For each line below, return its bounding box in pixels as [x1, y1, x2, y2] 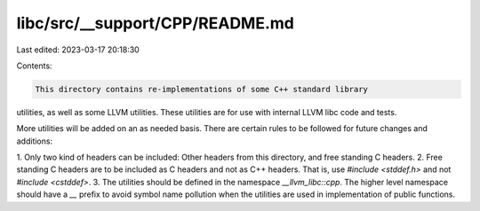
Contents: [16, 60, 52, 71]
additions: [16, 136, 53, 146]
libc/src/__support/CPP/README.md [16, 13, 295, 33]
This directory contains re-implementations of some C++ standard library [35, 84, 369, 94]
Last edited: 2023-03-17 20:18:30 [16, 44, 140, 55]
